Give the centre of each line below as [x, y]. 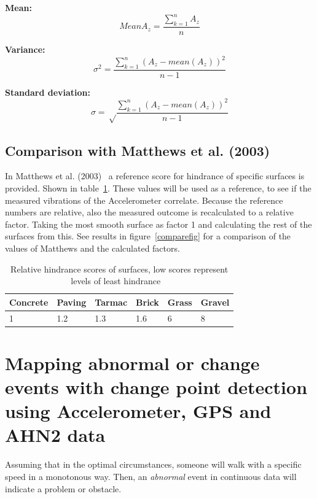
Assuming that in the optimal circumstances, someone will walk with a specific [153, 464]
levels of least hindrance [116, 281]
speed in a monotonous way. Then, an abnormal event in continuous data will [151, 476]
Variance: [25, 49]
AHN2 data [55, 435]
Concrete [29, 302]
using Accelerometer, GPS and [138, 411]
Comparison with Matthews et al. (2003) [138, 150]
